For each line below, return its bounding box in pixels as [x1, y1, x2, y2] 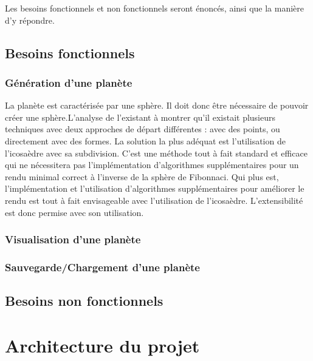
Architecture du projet [5, 332, 200, 357]
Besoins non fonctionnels [5, 291, 163, 310]
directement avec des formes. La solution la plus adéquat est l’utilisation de [5, 134, 286, 147]
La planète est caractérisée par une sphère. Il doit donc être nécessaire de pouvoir [5, 99, 309, 112]
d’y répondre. [5, 13, 55, 26]
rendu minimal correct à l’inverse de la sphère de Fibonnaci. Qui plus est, [5, 170, 279, 183]
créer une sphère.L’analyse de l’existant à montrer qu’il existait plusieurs [5, 110, 276, 123]
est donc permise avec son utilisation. [5, 206, 144, 218]
